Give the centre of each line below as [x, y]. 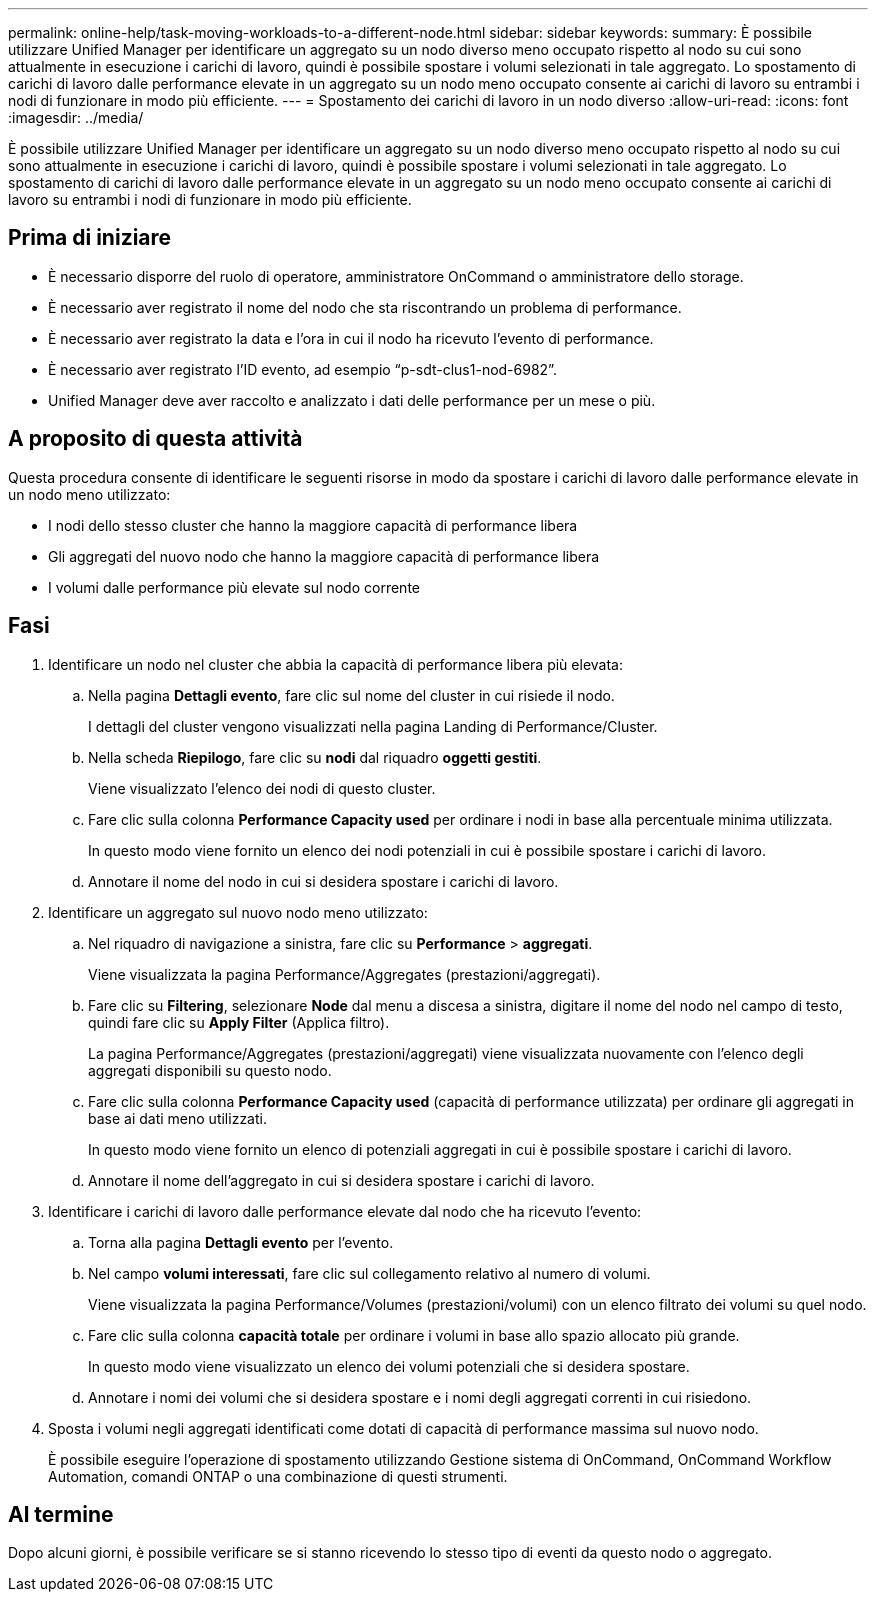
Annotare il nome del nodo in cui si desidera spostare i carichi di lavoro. [323, 881]
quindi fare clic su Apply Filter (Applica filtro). [239, 1022]
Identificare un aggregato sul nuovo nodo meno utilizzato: [238, 912]
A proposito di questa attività [155, 439]
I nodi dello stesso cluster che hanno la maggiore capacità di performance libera [313, 525]
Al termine [61, 1514]
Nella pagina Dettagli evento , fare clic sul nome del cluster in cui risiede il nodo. [351, 695]
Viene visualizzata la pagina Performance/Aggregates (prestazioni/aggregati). [344, 974]
